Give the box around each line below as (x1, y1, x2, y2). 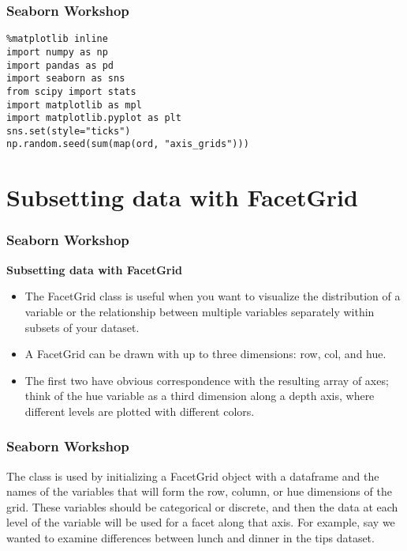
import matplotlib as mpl (6, 99, 142, 111)
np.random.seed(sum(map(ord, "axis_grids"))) (6, 138, 249, 150)
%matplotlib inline (6, 33, 108, 45)
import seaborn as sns (6, 73, 125, 85)
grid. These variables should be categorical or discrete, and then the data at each (6, 498, 398, 515)
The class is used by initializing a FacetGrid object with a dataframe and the (6, 467, 379, 484)
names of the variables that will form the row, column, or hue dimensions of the (6, 483, 392, 500)
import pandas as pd (6, 59, 114, 71)
